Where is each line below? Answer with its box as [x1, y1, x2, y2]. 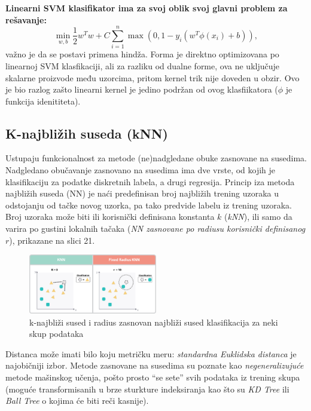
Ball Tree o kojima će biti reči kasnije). [5, 394, 149, 407]
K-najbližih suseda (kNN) [5, 124, 168, 142]
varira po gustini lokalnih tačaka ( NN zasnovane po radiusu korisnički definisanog [5, 222, 306, 235]
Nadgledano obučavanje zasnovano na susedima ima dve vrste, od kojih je [5, 164, 276, 176]
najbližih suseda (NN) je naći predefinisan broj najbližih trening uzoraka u [5, 187, 279, 200]
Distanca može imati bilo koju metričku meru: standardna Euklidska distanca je [5, 347, 297, 360]
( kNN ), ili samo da [224, 210, 292, 223]
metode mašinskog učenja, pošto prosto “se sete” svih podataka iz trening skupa [5, 371, 300, 384]
